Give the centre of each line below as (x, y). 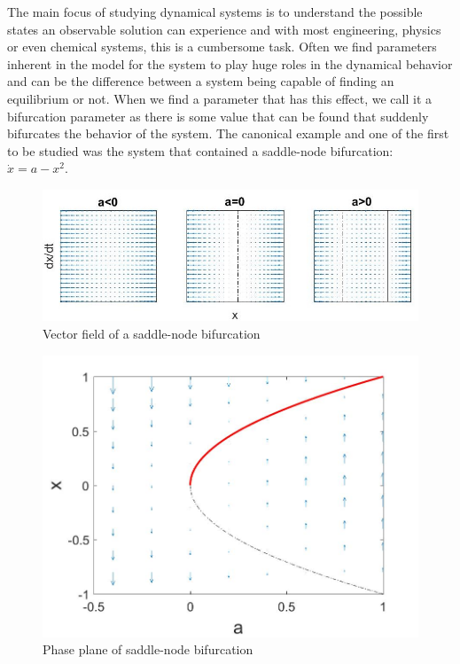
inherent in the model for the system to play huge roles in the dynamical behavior (230, 63)
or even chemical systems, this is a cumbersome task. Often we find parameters (222, 47)
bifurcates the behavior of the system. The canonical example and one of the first (228, 133)
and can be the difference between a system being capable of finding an (201, 81)
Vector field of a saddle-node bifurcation (152, 334)
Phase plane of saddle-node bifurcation (148, 649)
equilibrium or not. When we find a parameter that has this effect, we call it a (220, 98)
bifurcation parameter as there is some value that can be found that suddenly (218, 116)
